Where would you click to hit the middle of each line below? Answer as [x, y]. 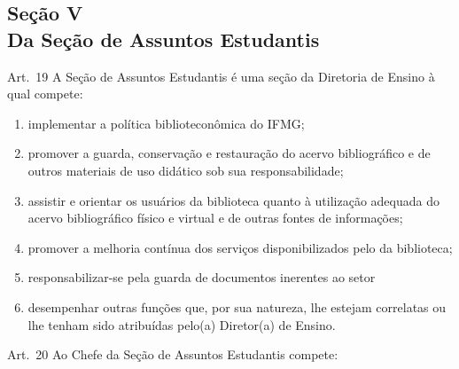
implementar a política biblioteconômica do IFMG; [166, 123]
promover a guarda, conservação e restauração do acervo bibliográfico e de [229, 153]
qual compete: [45, 94]
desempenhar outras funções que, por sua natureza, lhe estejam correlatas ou [237, 306]
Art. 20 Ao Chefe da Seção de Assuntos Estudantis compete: [173, 354]
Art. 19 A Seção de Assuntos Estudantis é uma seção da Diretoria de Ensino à [221, 76]
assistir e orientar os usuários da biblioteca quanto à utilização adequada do [233, 200]
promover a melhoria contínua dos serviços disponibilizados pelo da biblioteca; [240, 247]
